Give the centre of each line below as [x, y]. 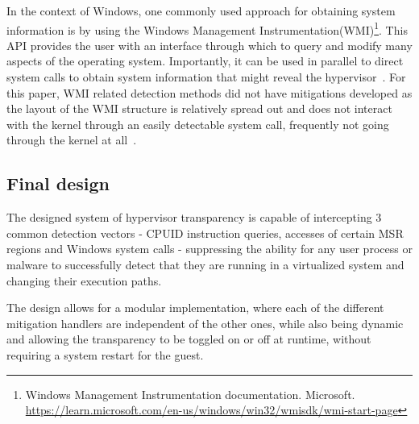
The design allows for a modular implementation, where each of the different [195, 308]
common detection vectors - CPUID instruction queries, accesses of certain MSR [205, 233]
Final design [58, 183]
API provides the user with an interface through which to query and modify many [209, 45]
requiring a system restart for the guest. [105, 354]
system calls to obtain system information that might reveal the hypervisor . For [206, 77]
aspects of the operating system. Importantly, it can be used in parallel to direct [205, 61]
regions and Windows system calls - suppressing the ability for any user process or [209, 249]
